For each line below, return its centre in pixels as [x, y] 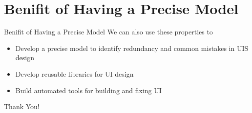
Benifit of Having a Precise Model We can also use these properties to [108, 32]
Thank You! [22, 106]
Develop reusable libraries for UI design [74, 73]
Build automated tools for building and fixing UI [88, 90]
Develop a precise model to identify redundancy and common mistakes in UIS [132, 48]
